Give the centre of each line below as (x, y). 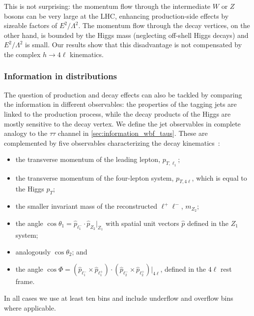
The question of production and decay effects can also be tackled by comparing (123, 94)
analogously (33, 251)
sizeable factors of (31, 25)
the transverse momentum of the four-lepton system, (95, 177)
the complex (22, 54)
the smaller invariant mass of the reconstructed (86, 206)
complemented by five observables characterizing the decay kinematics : (112, 142)
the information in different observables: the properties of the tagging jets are (120, 104)
